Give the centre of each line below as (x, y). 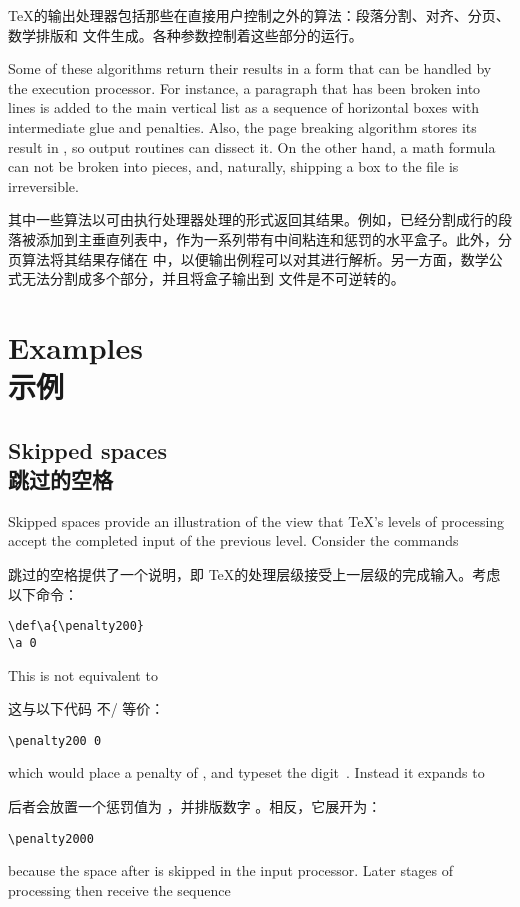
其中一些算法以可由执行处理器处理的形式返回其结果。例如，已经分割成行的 (253, 219)
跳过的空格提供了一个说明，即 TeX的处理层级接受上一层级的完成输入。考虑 (254, 574)
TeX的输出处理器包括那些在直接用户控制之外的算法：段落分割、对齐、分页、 (259, 15)
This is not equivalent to (83, 674)
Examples (75, 346)
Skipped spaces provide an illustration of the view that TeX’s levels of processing (256, 520)
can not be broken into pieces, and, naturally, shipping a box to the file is (233, 166)
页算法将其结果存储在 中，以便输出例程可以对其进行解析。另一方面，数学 (248, 258)
